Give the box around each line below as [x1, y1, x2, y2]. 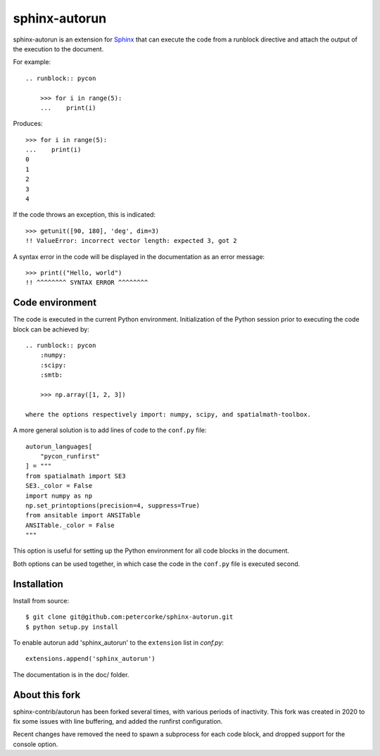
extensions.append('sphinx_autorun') [25, 655, 156, 663]
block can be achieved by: [13, 325, 89, 334]
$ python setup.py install [25, 623, 119, 631]
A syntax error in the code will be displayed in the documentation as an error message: [13, 252, 265, 260]
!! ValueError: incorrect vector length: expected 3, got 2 [25, 237, 237, 245]
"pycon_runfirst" [39, 452, 100, 460]
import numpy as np [25, 491, 93, 500]
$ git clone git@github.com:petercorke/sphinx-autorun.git [25, 613, 234, 621]
